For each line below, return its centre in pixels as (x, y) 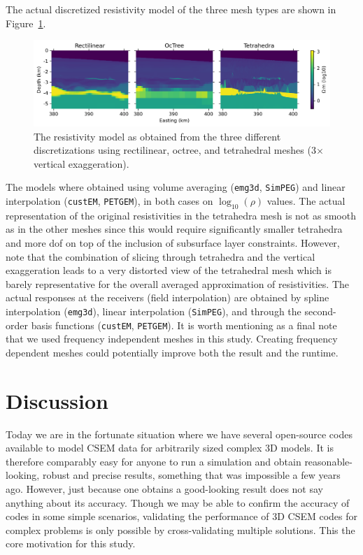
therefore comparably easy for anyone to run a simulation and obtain (154, 461)
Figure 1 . (26, 23)
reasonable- (328, 461)
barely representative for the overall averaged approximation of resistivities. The (178, 283)
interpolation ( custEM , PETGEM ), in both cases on (109, 201)
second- (320, 311)
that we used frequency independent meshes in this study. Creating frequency (172, 339)
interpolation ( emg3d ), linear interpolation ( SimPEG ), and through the (154, 311)
